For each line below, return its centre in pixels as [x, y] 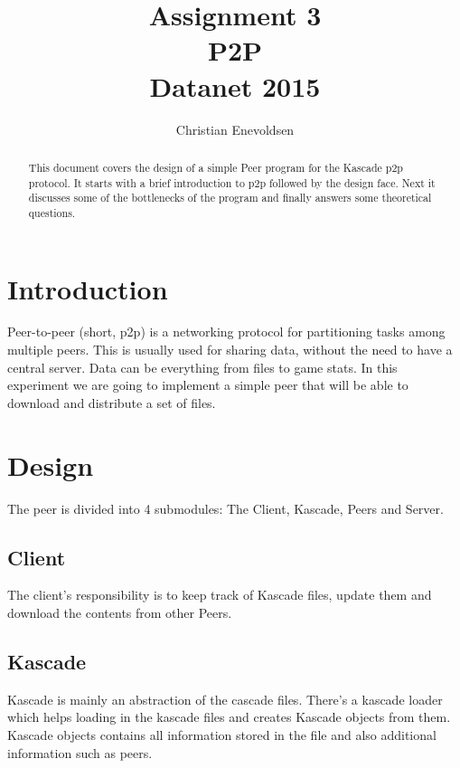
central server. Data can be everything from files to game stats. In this [202, 367]
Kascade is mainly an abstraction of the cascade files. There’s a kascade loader [225, 699]
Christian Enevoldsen [235, 129]
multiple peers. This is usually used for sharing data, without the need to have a [230, 350]
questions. [52, 212]
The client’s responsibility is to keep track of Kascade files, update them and [220, 595]
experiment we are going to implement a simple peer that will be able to [208, 385]
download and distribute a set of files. [112, 402]
